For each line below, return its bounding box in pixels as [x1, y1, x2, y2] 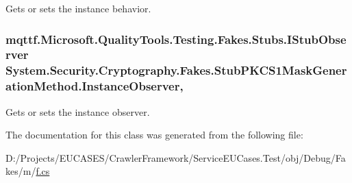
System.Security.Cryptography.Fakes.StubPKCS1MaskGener [5, 62, 347, 79]
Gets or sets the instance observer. [5, 104, 150, 119]
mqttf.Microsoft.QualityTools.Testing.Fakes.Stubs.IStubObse [5, 30, 347, 47]
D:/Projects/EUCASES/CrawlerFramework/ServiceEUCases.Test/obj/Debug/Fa [5, 150, 346, 164]
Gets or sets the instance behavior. [5, 1, 151, 15]
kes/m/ [5, 164, 36, 178]
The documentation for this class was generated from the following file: [5, 127, 303, 142]
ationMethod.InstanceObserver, [5, 77, 184, 95]
